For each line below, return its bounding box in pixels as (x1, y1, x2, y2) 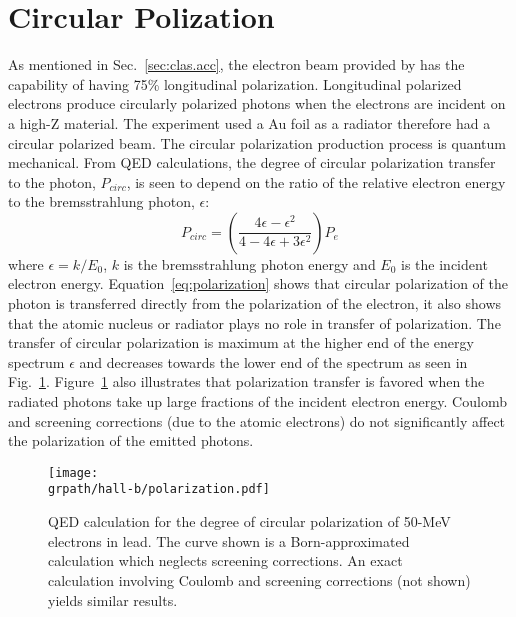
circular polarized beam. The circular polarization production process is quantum (8, 132, 506, 153)
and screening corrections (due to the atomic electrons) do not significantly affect (8, 410, 506, 431)
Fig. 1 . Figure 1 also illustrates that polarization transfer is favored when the (8, 371, 485, 392)
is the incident (401, 253, 488, 274)
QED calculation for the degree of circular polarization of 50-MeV (48, 511, 451, 532)
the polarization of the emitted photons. (8, 430, 254, 451)
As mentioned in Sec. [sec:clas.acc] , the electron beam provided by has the (8, 54, 465, 75)
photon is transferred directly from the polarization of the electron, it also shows (8, 293, 502, 314)
